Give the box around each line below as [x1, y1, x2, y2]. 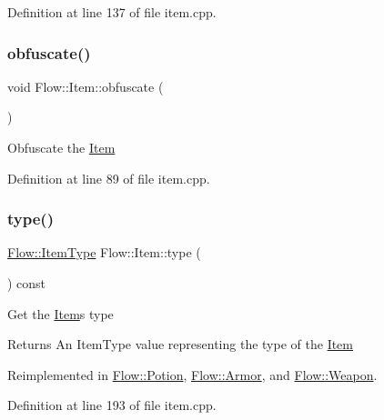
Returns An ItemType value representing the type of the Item [7, 335, 354, 354]
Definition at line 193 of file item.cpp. [7, 395, 217, 415]
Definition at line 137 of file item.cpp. [7, 3, 217, 21]
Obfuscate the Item [7, 138, 116, 156]
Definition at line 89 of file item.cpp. [7, 168, 210, 187]
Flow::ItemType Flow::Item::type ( [7, 243, 201, 262]
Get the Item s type [7, 304, 114, 323]
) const [7, 274, 46, 292]
